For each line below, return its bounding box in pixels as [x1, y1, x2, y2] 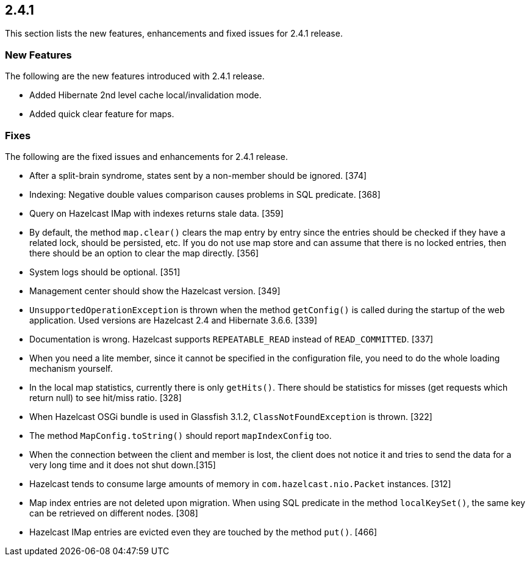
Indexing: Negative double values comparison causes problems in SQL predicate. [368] [29, 189, 381, 200]
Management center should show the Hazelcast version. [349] [29, 285, 281, 296]
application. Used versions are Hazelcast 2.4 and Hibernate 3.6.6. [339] [29, 314, 318, 325]
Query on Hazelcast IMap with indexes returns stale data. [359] [29, 208, 284, 219]
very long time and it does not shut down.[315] [29, 459, 216, 470]
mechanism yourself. [29, 363, 113, 374]
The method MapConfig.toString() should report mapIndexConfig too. [29, 430, 332, 441]
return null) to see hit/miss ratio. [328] [29, 392, 182, 403]
